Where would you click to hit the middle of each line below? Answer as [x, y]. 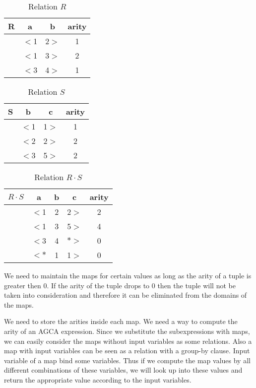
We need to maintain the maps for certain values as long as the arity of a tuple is [128, 275]
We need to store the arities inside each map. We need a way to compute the [121, 321]
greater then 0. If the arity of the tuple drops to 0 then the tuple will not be [120, 285]
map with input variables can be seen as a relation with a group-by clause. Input [127, 351]
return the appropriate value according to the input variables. [98, 379]
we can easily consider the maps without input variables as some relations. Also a [128, 341]
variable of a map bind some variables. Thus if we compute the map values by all [127, 360]
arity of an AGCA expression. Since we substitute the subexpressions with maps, [127, 331]
